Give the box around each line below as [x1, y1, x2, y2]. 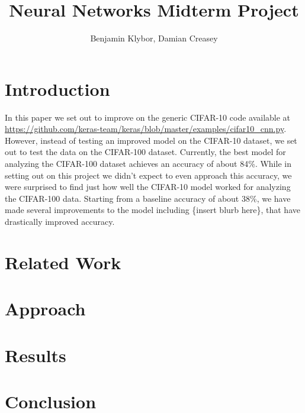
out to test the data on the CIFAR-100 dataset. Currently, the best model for [5, 146, 286, 158]
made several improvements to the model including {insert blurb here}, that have [5, 204, 300, 216]
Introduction [5, 76, 110, 101]
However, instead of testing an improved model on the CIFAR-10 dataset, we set [5, 134, 297, 146]
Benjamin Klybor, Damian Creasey [90, 32, 218, 44]
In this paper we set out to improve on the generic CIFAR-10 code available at [5, 111, 291, 123]
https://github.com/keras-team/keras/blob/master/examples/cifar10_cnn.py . [5, 122, 287, 135]
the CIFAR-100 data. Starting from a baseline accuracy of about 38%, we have [5, 192, 291, 204]
